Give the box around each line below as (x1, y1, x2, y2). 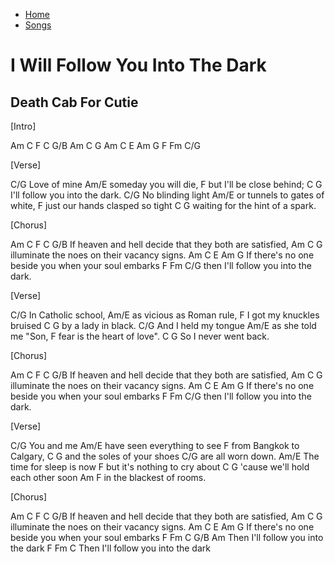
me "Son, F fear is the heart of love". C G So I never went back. (10, 330, 270, 342)
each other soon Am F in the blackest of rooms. (10, 472, 207, 483)
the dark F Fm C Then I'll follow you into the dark (10, 542, 211, 554)
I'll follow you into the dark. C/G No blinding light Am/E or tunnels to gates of (10, 189, 325, 201)
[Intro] (10, 120, 37, 132)
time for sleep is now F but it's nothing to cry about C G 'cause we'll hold (10, 461, 310, 473)
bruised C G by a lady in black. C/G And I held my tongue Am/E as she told (10, 320, 317, 331)
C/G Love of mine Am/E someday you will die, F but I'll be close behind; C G (10, 179, 323, 190)
